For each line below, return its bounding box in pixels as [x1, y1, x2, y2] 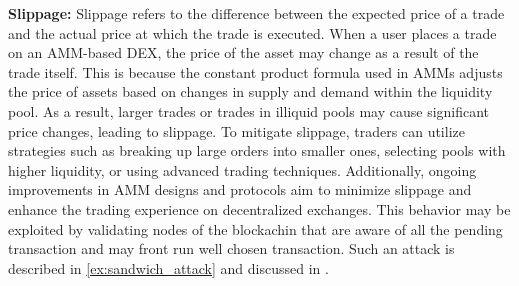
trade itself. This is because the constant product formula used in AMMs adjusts [8, 61, 503, 82]
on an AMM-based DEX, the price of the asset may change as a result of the [8, 42, 479, 63]
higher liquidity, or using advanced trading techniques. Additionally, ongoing [8, 159, 477, 180]
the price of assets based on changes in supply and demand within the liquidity [8, 81, 493, 102]
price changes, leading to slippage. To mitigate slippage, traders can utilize [8, 120, 465, 141]
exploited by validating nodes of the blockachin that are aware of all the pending [8, 218, 503, 239]
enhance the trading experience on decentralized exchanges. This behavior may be [8, 198, 511, 219]
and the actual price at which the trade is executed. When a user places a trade [8, 22, 497, 43]
